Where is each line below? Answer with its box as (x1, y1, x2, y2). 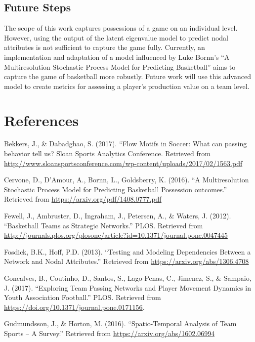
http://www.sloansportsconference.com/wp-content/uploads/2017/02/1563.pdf (4, 158, 243, 168)
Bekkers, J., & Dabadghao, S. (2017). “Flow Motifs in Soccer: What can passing (4, 138, 247, 149)
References (4, 110, 79, 130)
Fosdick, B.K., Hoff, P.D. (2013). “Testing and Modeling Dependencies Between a (4, 246, 251, 256)
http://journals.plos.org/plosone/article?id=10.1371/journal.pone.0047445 (4, 230, 228, 240)
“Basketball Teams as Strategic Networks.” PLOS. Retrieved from (4, 220, 203, 230)
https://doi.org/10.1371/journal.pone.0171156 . (4, 301, 145, 312)
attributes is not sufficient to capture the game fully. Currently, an (4, 42, 205, 52)
